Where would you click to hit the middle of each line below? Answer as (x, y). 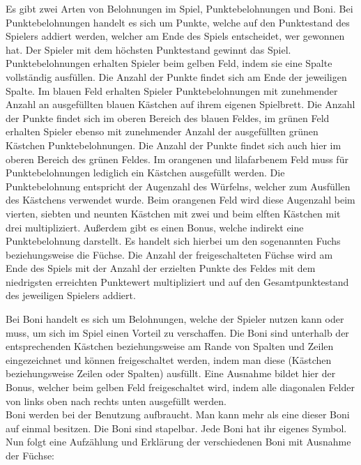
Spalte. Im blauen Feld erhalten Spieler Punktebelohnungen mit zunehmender (172, 90)
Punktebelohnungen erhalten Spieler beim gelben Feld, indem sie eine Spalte (169, 63)
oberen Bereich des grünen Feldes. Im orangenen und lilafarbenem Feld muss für (177, 159)
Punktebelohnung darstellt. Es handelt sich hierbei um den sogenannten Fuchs (173, 241)
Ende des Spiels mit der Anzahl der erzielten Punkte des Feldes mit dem (161, 268)
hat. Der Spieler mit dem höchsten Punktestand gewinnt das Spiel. (148, 49)
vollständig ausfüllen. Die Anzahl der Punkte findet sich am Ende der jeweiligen (176, 76)
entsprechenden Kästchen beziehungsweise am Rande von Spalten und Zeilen (170, 346)
